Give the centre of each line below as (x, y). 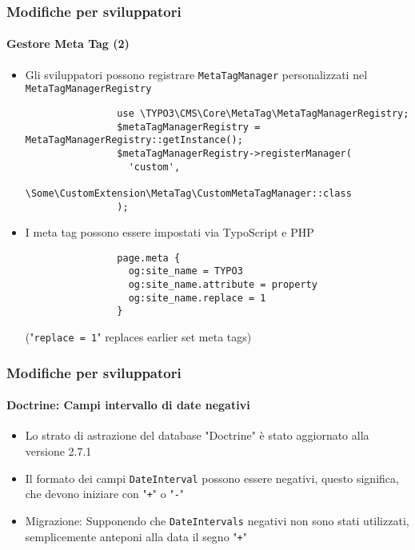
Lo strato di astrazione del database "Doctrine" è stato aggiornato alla (197, 435)
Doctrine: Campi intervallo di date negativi (128, 405)
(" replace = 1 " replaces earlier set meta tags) (138, 337)
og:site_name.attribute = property (223, 285)
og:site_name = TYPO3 (186, 271)
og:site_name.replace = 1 (197, 298)
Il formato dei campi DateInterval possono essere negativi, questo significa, (212, 478)
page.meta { (149, 258)
